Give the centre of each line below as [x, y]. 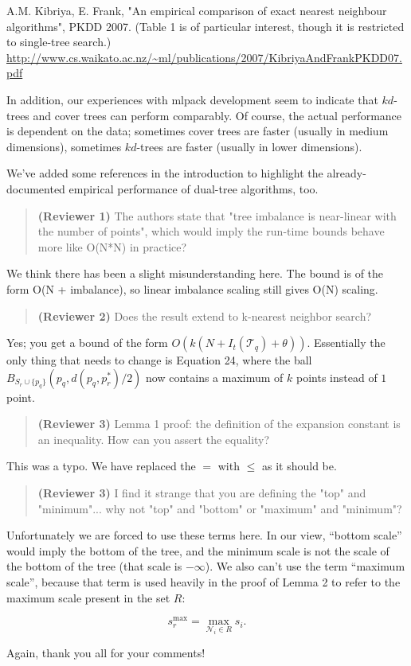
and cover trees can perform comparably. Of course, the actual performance [217, 115]
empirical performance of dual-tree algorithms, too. [194, 188]
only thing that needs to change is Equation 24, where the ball [159, 360]
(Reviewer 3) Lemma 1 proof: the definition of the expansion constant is [219, 424]
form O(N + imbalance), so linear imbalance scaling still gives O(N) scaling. [192, 288]
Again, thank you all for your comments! [106, 653]
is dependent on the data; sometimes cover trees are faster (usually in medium [198, 131]
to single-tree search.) [59, 42]
